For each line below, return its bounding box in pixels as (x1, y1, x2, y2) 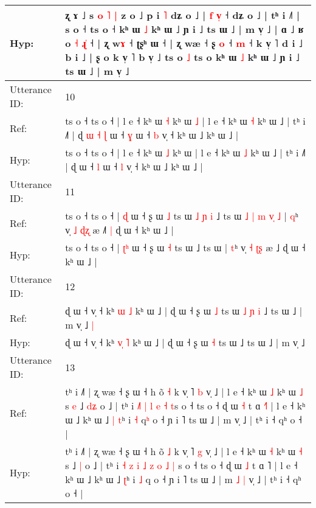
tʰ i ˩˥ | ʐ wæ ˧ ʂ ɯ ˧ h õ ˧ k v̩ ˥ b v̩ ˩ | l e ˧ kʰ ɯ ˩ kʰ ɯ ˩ (65, 384, 303, 398)
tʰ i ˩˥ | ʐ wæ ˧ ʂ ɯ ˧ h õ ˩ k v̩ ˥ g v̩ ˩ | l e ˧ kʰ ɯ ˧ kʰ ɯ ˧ (65, 444, 303, 458)
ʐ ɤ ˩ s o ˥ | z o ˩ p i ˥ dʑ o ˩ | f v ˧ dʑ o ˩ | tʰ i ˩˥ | (65, 8, 300, 22)
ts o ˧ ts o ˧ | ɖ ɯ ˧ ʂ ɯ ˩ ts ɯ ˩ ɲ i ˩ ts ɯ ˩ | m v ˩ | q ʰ (65, 209, 298, 223)
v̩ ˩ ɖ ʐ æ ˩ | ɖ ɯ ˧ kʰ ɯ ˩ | (65, 223, 174, 237)
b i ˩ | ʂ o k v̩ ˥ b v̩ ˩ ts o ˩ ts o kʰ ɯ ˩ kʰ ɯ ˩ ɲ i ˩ (65, 50, 300, 64)
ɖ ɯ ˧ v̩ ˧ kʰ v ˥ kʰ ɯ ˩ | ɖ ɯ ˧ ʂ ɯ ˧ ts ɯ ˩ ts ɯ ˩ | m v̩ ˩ (65, 335, 305, 349)
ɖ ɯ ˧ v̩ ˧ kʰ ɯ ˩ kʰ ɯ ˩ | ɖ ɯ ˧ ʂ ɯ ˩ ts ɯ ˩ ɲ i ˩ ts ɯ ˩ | (65, 304, 303, 318)
